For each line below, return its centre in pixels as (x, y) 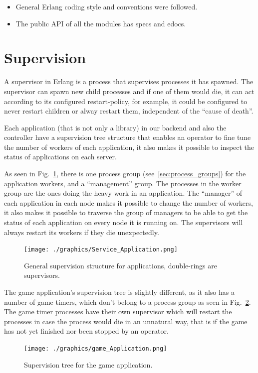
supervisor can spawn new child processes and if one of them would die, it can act (129, 91)
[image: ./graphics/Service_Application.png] (101, 250)
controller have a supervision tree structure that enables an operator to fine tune (128, 137)
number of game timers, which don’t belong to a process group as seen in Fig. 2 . (128, 302)
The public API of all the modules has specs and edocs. (101, 23)
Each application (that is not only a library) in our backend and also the (115, 127)
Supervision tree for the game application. (88, 364)
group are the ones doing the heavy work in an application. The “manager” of (123, 193)
